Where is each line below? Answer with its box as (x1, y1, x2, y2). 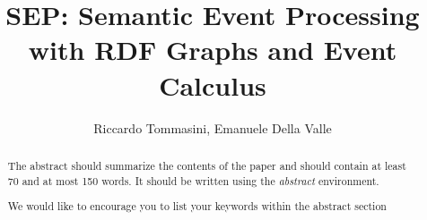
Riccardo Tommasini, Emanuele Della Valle (93, 118, 332, 137)
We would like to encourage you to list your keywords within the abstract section (7, 199, 387, 214)
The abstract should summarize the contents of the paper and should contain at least (7, 157, 406, 173)
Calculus (159, 66, 266, 103)
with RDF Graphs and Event (28, 31, 397, 68)
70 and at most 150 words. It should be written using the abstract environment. (7, 173, 379, 188)
